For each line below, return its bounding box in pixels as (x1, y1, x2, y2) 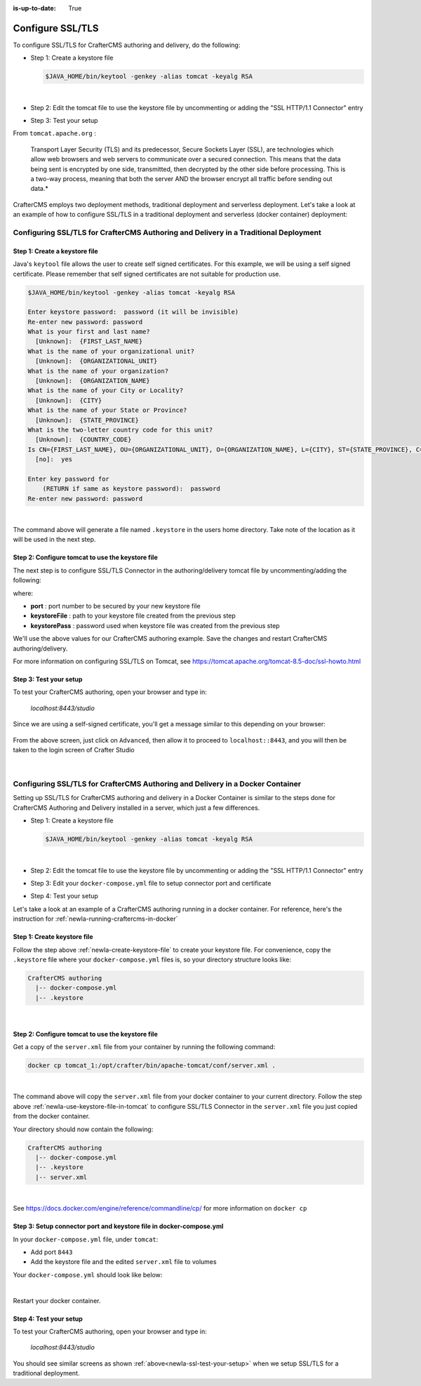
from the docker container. (13, 1112, 91, 1121)
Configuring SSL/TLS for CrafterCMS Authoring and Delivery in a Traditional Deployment (13, 227, 322, 237)
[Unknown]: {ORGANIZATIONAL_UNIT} (35, 357, 158, 365)
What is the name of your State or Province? (27, 406, 187, 414)
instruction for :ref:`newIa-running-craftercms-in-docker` (13, 914, 178, 923)
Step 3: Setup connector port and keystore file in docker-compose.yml (13, 1222, 224, 1231)
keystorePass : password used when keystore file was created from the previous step (30, 621, 280, 629)
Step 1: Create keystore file (13, 933, 93, 941)
